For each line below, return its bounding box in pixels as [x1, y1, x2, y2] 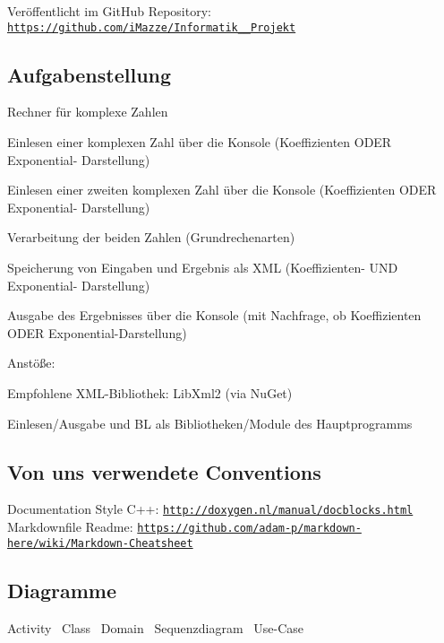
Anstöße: [7, 353, 55, 372]
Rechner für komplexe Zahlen [7, 102, 168, 121]
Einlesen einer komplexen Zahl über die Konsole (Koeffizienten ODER [7, 133, 392, 152]
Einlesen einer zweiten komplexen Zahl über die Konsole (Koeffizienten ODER [7, 180, 437, 199]
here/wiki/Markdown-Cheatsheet [7, 536, 193, 550]
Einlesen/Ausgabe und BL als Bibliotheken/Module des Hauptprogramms [7, 413, 413, 432]
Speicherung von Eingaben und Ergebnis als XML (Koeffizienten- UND [7, 258, 398, 277]
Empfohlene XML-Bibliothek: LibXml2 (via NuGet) [7, 383, 293, 402]
